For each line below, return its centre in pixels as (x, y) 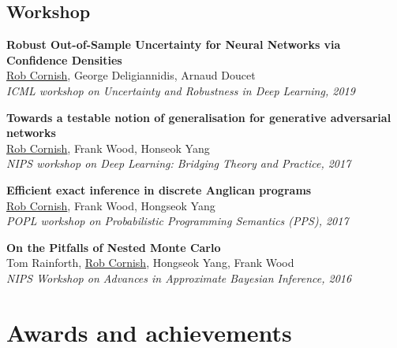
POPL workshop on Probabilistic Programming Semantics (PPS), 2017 (178, 221)
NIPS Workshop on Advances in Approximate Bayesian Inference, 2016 (179, 278)
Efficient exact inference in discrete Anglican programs (159, 189)
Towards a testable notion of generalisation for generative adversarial (199, 117)
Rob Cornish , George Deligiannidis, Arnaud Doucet (131, 75)
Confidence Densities (64, 59)
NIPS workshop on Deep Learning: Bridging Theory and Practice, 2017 (179, 163)
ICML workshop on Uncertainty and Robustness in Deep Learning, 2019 (181, 90)
